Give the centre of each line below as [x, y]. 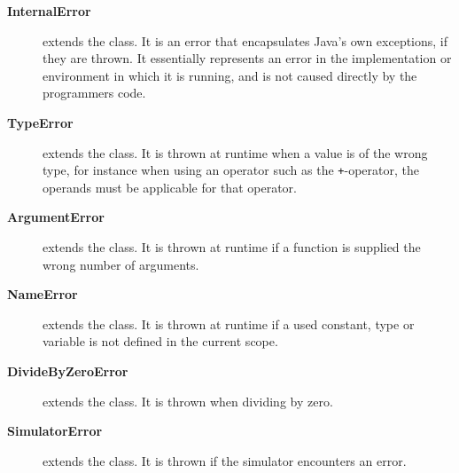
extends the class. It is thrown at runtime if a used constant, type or [229, 323]
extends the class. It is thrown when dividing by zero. [188, 401]
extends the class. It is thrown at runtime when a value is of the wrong [235, 152]
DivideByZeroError [68, 371]
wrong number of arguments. [121, 264]
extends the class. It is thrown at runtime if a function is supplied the [232, 247]
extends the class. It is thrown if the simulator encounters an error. [225, 460]
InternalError [49, 11]
